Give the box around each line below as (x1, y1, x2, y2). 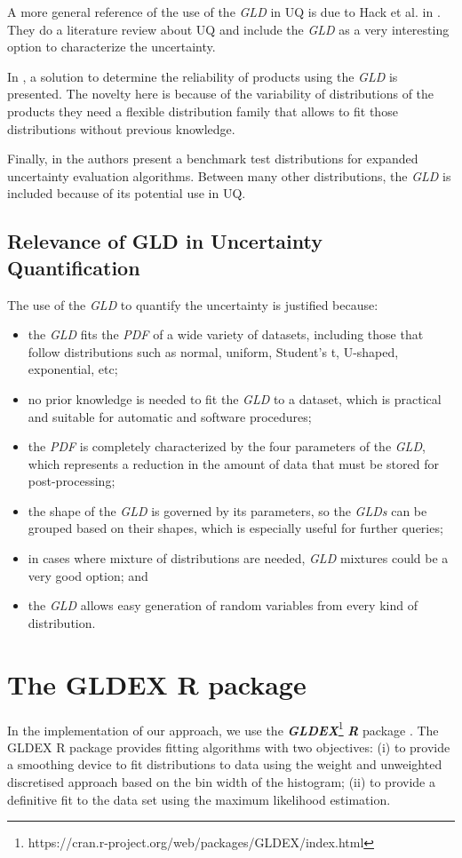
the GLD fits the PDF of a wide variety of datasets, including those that (28, 325, 424, 344)
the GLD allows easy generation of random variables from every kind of (28, 596, 418, 615)
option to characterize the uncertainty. (7, 37, 216, 56)
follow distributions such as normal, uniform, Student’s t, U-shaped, (28, 342, 399, 361)
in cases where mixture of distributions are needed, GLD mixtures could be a (28, 549, 449, 568)
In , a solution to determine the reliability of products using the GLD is (7, 67, 398, 85)
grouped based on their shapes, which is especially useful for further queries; (28, 519, 443, 537)
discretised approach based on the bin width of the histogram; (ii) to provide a (7, 773, 435, 790)
